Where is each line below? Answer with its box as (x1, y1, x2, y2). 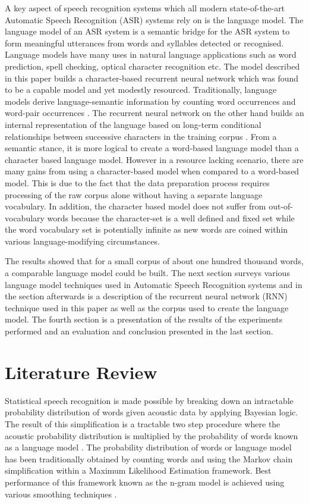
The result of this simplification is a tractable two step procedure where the (5, 417, 280, 430)
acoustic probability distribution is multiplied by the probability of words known (5, 429, 298, 442)
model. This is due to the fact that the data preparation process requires (5, 176, 270, 189)
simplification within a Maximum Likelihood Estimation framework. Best (5, 464, 272, 477)
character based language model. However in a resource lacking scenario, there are (5, 153, 304, 165)
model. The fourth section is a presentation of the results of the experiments (5, 313, 283, 325)
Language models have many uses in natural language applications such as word (5, 48, 297, 61)
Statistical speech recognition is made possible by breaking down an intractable (5, 394, 294, 406)
